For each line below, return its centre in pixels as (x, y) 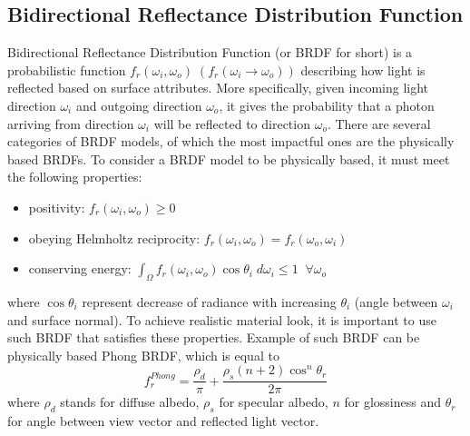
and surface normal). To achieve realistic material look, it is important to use (222, 319)
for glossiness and (392, 402)
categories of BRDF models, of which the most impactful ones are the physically (231, 141)
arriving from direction (71, 123)
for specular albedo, (274, 402)
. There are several (379, 123)
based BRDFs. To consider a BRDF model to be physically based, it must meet (229, 159)
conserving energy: (80, 268)
